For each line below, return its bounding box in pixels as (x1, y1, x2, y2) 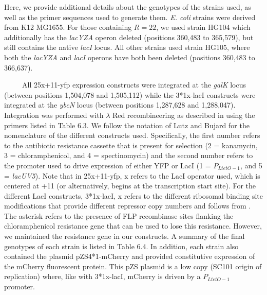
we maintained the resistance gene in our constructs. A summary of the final (4, 231, 245, 241)
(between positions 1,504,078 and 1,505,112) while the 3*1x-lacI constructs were (4, 89, 256, 100)
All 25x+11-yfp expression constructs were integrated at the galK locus (22, 79, 246, 90)
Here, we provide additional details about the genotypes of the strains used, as (4, 2, 251, 12)
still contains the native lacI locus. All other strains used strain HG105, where (4, 42, 250, 53)
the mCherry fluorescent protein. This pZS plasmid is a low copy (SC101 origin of (4, 261, 262, 271)
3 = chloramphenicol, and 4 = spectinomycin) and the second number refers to (4, 150, 253, 161)
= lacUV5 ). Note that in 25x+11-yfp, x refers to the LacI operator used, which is (4, 170, 260, 181)
